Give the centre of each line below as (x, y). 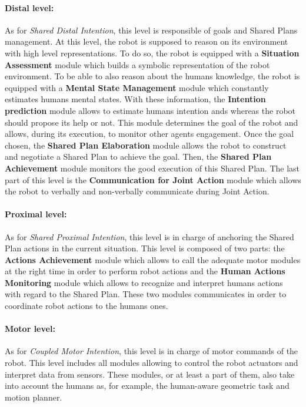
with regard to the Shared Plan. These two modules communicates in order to (146, 294)
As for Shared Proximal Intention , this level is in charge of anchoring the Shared (149, 236)
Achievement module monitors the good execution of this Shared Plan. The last (152, 168)
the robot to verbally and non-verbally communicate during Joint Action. (137, 191)
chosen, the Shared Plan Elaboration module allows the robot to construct (146, 145)
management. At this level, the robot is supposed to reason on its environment (147, 41)
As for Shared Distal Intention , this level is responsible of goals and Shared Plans (151, 30)
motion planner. (34, 397)
